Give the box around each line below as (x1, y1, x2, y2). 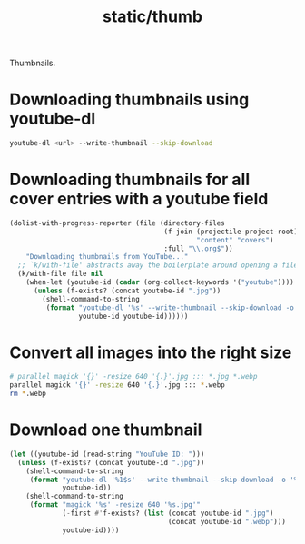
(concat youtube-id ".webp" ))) (167, 517, 286, 526)
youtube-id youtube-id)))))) (78, 312, 189, 321)
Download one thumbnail (9, 420, 202, 440)
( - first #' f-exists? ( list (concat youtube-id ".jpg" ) (62, 509, 274, 519)
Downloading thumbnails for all (9, 170, 251, 190)
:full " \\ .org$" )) (163, 243, 233, 253)
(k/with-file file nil (17, 270, 103, 279)
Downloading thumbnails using (9, 89, 250, 110)
